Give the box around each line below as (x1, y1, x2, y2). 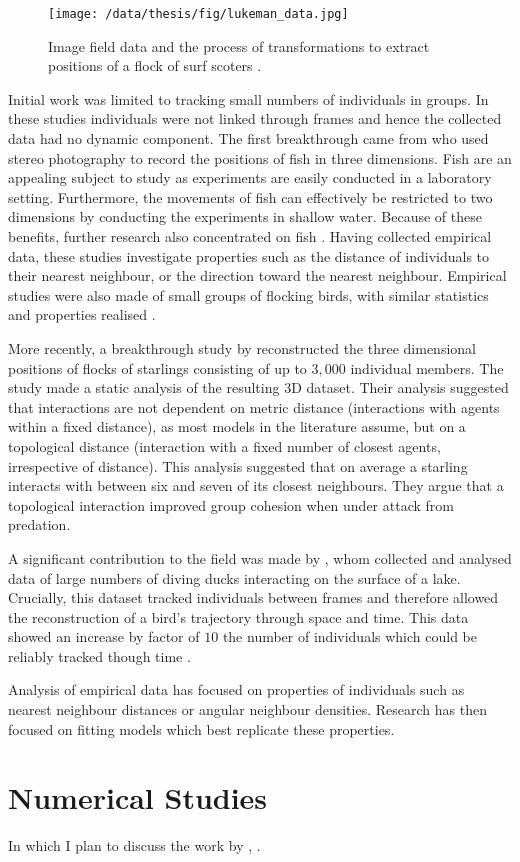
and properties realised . (8, 304, 156, 325)
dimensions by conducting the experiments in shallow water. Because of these (8, 206, 482, 227)
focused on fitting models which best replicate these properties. (8, 718, 395, 739)
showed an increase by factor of (8, 626, 200, 647)
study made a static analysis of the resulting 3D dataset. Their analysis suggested (8, 377, 509, 398)
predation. (8, 514, 71, 535)
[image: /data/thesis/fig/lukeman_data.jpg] (48, 7, 349, 21)
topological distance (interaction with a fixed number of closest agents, (8, 435, 441, 456)
